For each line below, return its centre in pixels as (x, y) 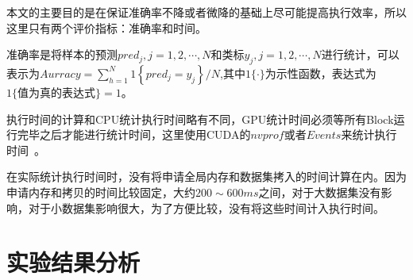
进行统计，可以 (360, 54)
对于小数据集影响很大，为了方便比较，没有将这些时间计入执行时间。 (206, 207)
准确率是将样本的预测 (62, 54)
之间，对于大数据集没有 (320, 192)
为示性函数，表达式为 (320, 73)
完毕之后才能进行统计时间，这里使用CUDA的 (134, 134)
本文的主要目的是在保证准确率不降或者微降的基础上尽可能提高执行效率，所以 (206, 12)
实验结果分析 (73, 262)
